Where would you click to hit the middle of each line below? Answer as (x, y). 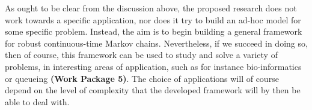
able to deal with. (37, 101)
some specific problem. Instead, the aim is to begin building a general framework (154, 31)
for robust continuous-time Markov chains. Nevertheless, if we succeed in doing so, (156, 43)
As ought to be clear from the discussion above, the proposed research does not (151, 8)
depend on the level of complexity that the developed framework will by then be (153, 90)
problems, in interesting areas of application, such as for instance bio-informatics (153, 66)
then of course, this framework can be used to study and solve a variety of (141, 55)
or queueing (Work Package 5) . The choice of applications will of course (142, 78)
